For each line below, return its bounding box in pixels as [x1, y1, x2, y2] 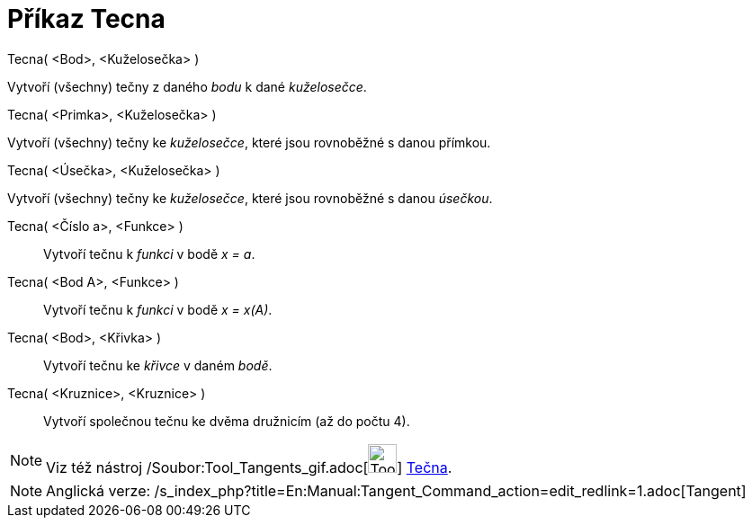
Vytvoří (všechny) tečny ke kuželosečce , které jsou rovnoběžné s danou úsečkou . [7, 190, 493, 206]
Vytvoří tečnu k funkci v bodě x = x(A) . [43, 301, 273, 317]
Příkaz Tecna [7, 4, 166, 34]
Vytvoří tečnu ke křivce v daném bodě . [43, 357, 273, 373]
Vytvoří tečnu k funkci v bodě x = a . [43, 245, 255, 262]
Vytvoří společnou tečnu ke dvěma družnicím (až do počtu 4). [43, 413, 410, 429]
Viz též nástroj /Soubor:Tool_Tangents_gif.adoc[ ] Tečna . [46, 458, 452, 476]
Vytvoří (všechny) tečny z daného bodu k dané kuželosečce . [7, 78, 367, 94]
